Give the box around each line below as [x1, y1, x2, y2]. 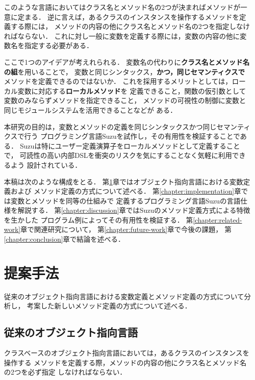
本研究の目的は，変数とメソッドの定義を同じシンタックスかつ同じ [4, 121, 217, 131]
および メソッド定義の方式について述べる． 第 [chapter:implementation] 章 [10, 186, 241, 196]
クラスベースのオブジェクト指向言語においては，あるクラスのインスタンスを [4, 348, 250, 358]
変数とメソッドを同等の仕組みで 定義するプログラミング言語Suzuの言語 [10, 195, 241, 205]
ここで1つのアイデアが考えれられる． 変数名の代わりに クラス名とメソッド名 [4, 56, 250, 67]
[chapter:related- [193, 214, 242, 225]
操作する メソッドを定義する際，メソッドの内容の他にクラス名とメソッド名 [4, 357, 247, 367]
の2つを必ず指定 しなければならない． [4, 367, 127, 377]
